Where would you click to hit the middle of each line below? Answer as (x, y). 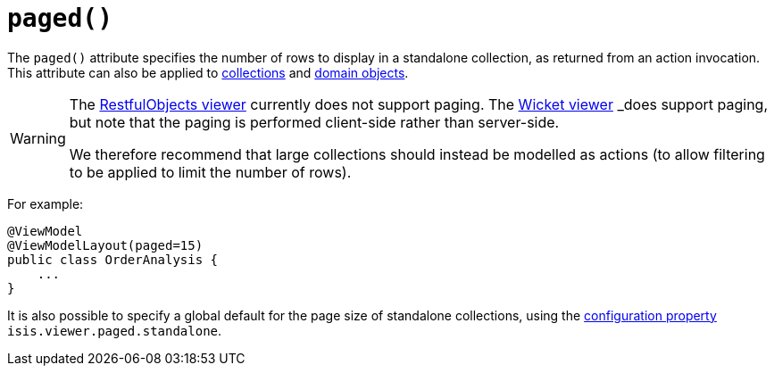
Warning (38, 138)
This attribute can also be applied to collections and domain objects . (208, 72)
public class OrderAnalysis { (113, 259)
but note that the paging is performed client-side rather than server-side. (314, 122)
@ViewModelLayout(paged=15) (105, 245)
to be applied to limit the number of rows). (210, 172)
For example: (46, 203)
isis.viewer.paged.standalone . (115, 330)
